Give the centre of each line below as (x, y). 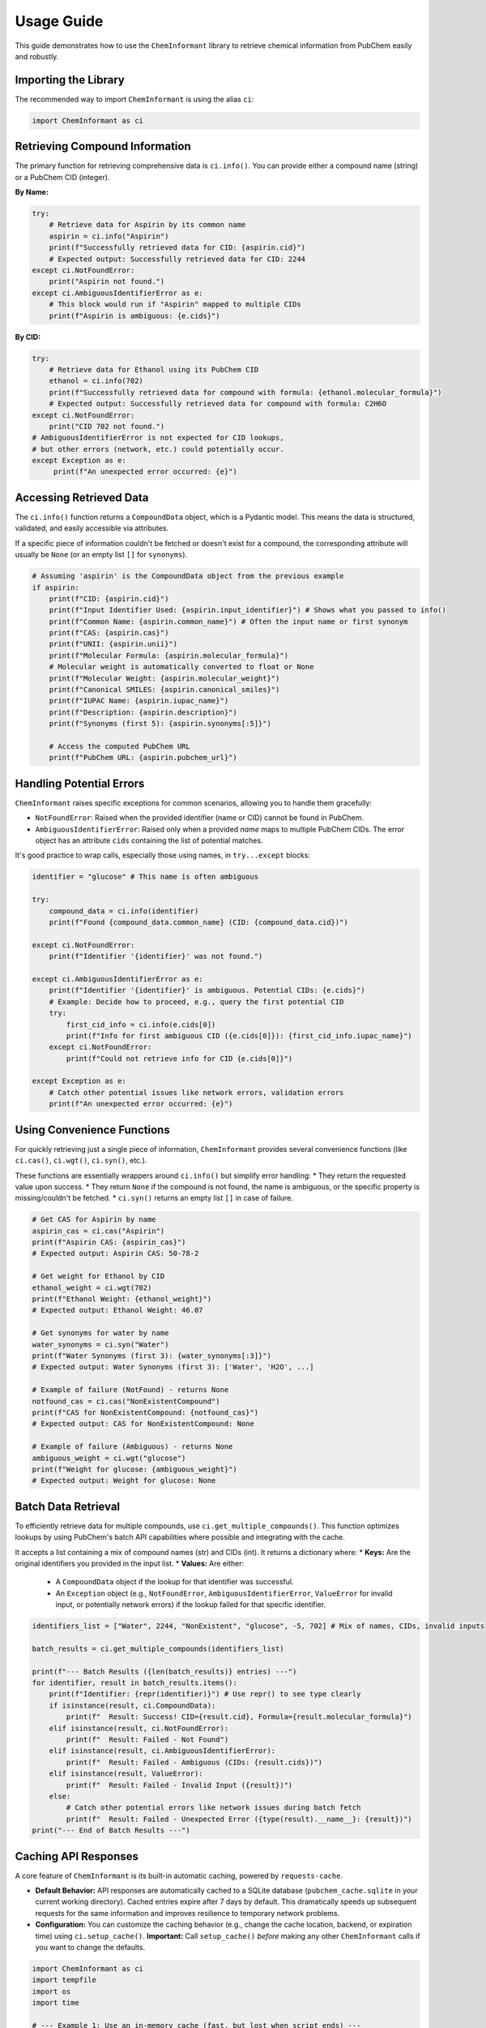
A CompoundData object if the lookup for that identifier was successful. (175, 1582)
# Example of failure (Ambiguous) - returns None (132, 1447)
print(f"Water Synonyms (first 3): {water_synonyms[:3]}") (151, 1356)
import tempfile (64, 1980)
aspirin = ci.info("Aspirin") (109, 236)
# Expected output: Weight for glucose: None (124, 1481)
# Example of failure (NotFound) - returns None (130, 1390)
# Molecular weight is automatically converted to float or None (181, 667)
